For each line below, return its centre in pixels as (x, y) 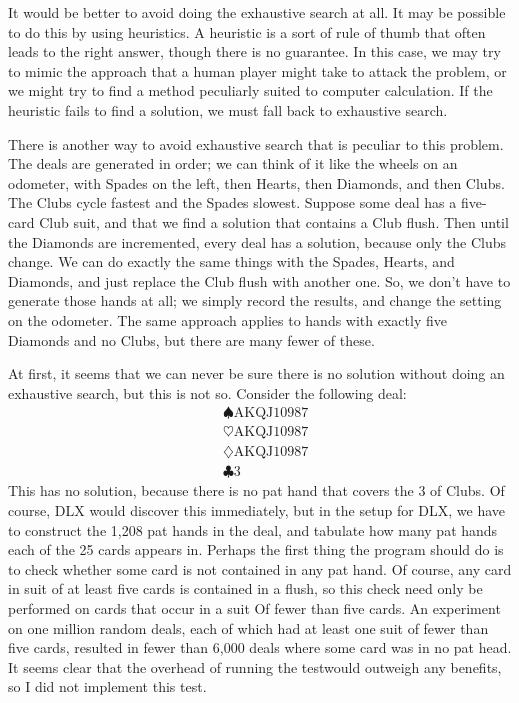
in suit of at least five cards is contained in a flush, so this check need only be (245, 588)
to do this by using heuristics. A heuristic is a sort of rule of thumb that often (247, 31)
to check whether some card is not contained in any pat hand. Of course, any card (260, 568)
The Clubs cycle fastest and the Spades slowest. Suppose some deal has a (232, 202)
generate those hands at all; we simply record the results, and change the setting (255, 300)
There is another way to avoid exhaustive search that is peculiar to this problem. (256, 143)
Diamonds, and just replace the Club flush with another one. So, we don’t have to (259, 280)
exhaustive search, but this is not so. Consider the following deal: (207, 392)
